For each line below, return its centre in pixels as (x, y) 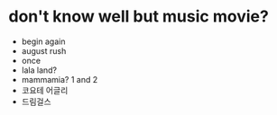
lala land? (39, 70)
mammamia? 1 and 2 (60, 79)
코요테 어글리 (45, 90)
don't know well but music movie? (139, 17)
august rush (44, 50)
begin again (43, 41)
